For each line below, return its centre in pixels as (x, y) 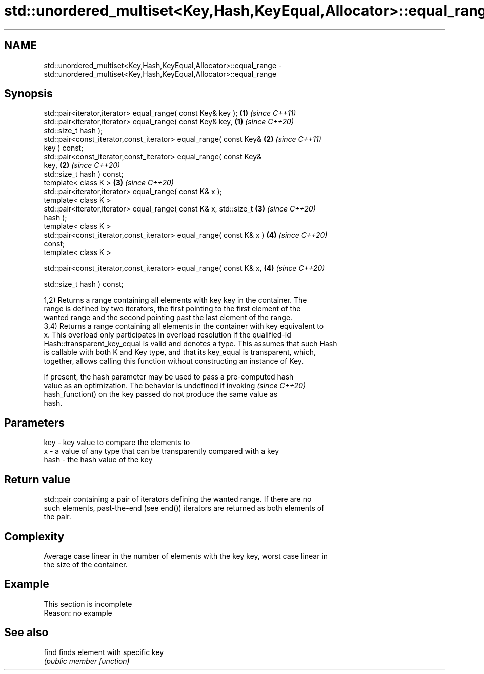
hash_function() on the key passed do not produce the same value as (161, 394)
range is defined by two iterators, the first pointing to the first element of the (172, 309)
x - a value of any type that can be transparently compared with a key (162, 451)
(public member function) (87, 661)
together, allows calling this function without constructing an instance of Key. (174, 361)
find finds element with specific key (104, 652)
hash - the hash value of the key (98, 460)
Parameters (34, 423)
